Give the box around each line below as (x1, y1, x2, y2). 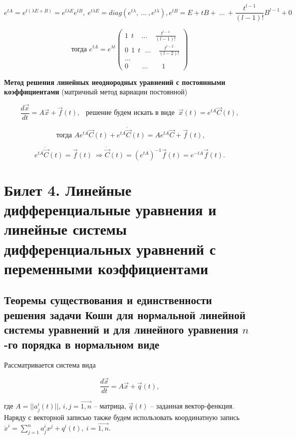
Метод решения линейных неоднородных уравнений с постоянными (4, 76, 226, 87)
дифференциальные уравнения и (4, 199, 217, 220)
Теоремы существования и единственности (4, 292, 212, 308)
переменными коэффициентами (4, 258, 209, 278)
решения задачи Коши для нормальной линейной (4, 307, 246, 322)
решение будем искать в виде (86, 109, 175, 117)
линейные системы (4, 219, 127, 239)
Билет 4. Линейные (4, 180, 132, 200)
